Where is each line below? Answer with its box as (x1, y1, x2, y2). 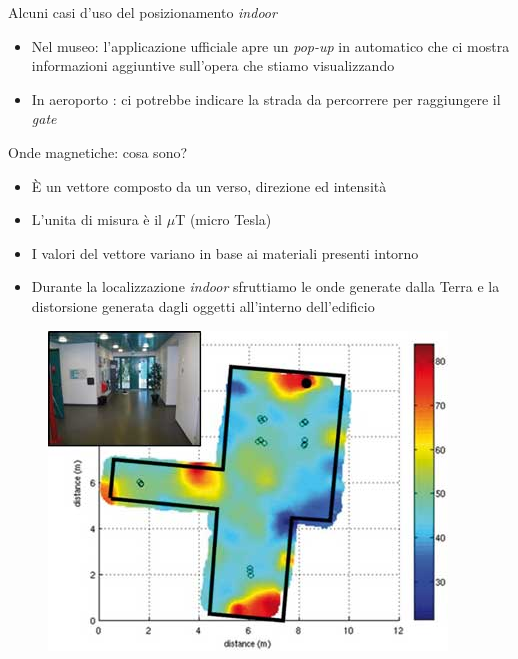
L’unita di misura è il (31, 209, 163, 230)
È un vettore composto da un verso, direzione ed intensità (31, 175, 387, 196)
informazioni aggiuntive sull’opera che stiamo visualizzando (31, 55, 395, 76)
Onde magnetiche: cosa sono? (8, 141, 188, 162)
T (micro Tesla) (175, 209, 272, 230)
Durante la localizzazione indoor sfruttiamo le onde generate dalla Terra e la (31, 276, 500, 297)
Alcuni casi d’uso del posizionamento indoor (8, 2, 277, 22)
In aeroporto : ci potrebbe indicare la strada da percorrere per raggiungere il (31, 88, 501, 109)
